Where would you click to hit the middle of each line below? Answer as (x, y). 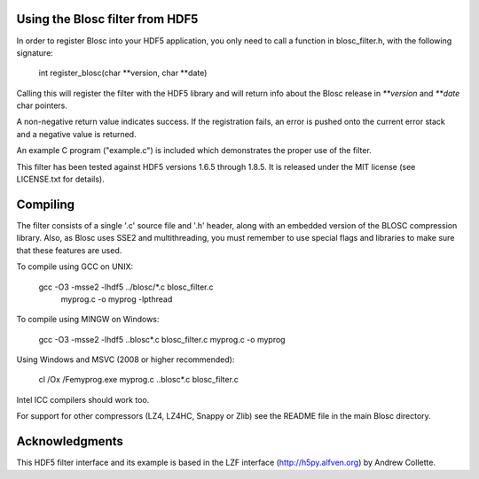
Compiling (46, 204)
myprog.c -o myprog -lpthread (117, 299)
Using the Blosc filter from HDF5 (107, 19)
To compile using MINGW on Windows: (88, 320)
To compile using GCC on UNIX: (75, 267)
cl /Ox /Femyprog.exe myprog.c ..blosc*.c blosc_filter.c (139, 380)
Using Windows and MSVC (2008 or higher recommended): (126, 359)
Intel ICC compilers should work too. (83, 399)
